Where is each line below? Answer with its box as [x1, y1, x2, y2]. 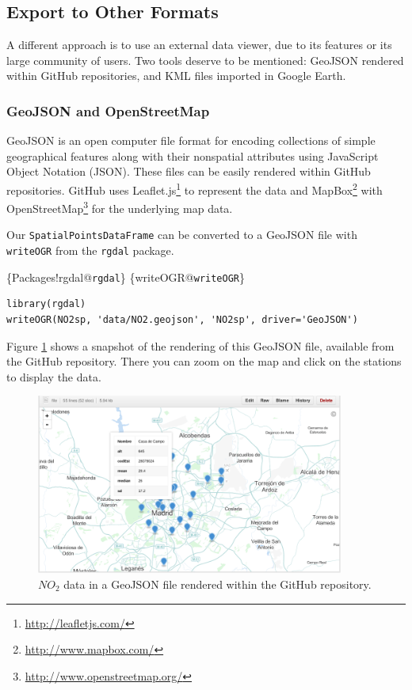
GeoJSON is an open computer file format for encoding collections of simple [6, 132, 376, 149]
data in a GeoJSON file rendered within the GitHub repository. [63, 575, 372, 592]
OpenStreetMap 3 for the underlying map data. [6, 198, 233, 216]
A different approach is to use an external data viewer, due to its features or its [6, 36, 392, 53]
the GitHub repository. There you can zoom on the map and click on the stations [6, 353, 402, 370]
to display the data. [6, 368, 101, 385]
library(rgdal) [6, 298, 86, 310]
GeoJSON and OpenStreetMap [6, 100, 210, 120]
